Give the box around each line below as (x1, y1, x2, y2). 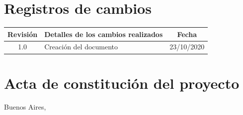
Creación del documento (44, 41, 118, 52)
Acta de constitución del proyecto (4, 73, 240, 93)
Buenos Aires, (4, 101, 46, 112)
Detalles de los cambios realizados (44, 29, 163, 39)
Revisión (7, 29, 38, 39)
